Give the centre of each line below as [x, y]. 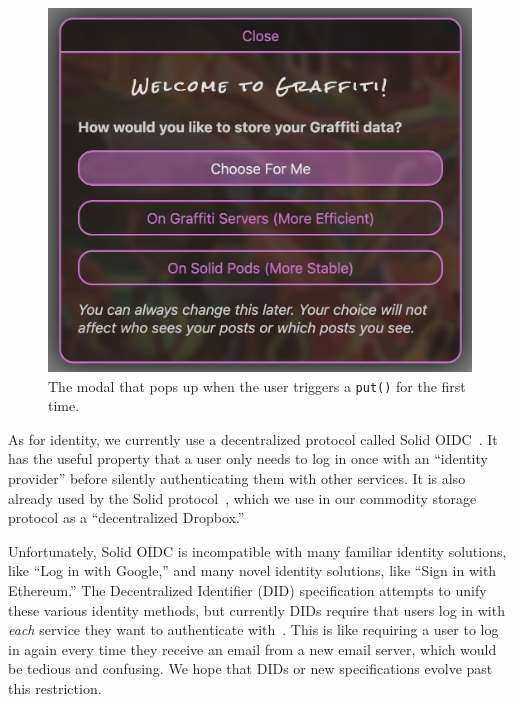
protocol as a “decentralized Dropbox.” [126, 517]
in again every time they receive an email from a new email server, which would [252, 648]
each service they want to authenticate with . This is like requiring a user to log [253, 629]
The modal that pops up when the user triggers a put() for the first [257, 385]
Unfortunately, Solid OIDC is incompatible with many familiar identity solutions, [257, 550]
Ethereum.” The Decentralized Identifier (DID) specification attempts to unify [247, 589]
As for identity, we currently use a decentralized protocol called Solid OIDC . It [253, 438]
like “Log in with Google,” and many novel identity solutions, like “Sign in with [252, 570]
